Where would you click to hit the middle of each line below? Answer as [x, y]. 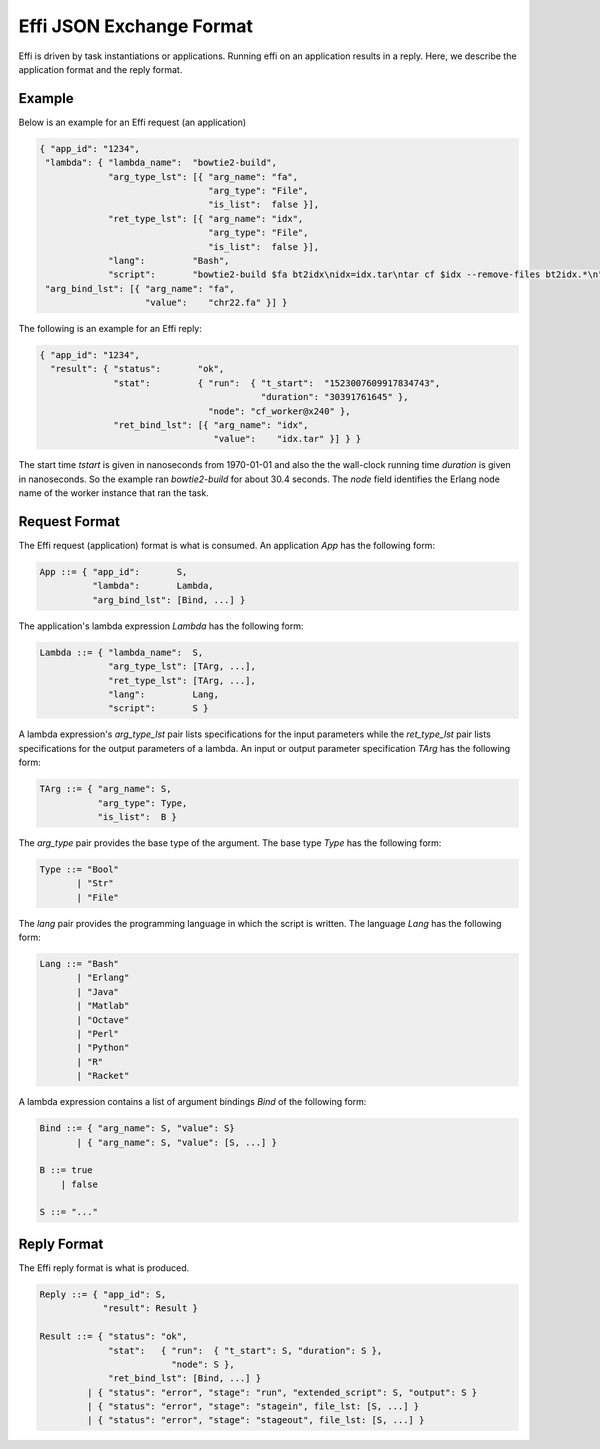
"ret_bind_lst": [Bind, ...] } [185, 1378]
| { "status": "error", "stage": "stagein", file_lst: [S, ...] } [253, 1406]
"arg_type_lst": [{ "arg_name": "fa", [203, 176]
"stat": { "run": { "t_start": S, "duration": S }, [245, 1350]
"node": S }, [203, 1364]
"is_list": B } [137, 816]
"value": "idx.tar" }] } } [287, 439]
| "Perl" [98, 1033]
